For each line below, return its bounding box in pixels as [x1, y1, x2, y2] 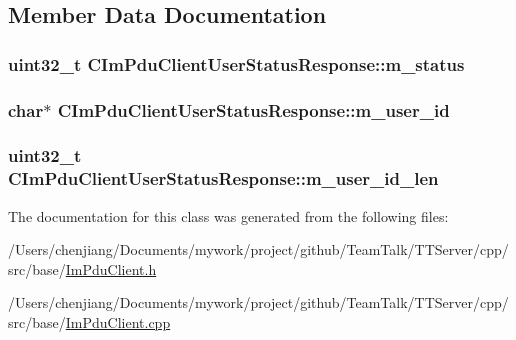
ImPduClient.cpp [65, 311, 171, 332]
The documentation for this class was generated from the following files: [8, 205, 449, 226]
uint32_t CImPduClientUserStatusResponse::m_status [8, 51, 465, 76]
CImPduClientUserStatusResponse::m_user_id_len [8, 166, 439, 191]
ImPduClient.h [65, 258, 157, 279]
